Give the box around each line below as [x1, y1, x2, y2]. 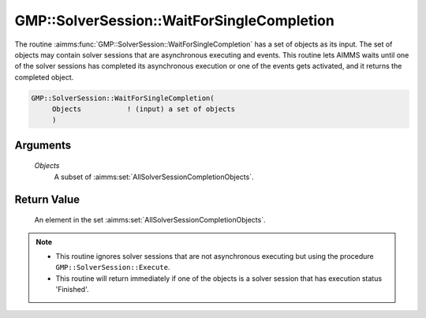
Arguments [14, 138, 72, 152]
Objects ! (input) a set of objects [51, 105, 236, 114]
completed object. [14, 72, 74, 82]
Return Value [14, 193, 80, 206]
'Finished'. [55, 285, 89, 294]
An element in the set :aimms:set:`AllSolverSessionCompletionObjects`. [34, 215, 266, 225]
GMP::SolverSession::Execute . [55, 263, 170, 272]
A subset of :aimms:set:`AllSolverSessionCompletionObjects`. [54, 172, 254, 181]
